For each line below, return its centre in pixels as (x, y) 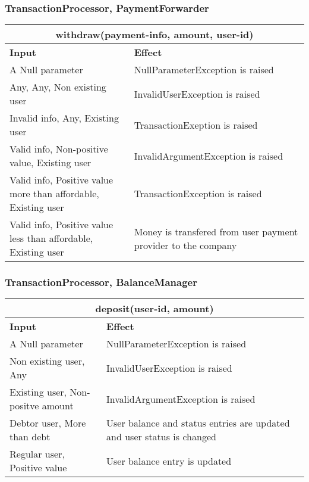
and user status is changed (161, 437)
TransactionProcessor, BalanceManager (101, 282)
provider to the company (185, 245)
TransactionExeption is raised (196, 125)
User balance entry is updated (169, 461)
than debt (30, 437)
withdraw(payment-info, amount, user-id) (154, 35)
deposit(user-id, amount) (154, 309)
